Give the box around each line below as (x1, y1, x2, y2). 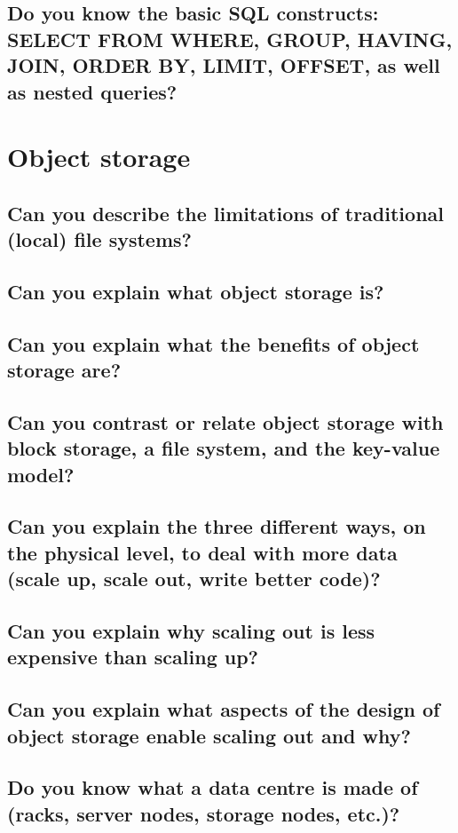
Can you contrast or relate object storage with (7, 408, 444, 435)
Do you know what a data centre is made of (7, 773, 418, 801)
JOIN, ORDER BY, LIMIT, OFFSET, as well (7, 52, 440, 79)
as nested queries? (7, 77, 178, 105)
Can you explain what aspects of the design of (7, 695, 440, 723)
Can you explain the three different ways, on (7, 512, 426, 540)
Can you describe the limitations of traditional (7, 199, 444, 226)
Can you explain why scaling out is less (7, 616, 375, 644)
